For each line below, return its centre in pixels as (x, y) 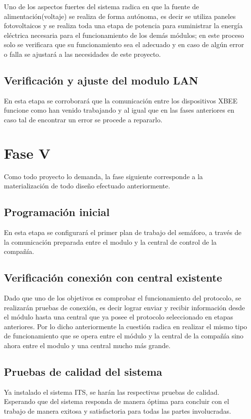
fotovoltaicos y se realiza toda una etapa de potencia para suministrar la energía (123, 25)
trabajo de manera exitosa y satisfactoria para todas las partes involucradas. (117, 411)
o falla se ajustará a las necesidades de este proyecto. (83, 54)
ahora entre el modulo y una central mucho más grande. (87, 345)
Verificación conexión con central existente (113, 277)
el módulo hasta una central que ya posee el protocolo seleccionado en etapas (119, 317)
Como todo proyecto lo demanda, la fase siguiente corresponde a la (103, 176)
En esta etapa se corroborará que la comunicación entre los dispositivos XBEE (121, 100)
